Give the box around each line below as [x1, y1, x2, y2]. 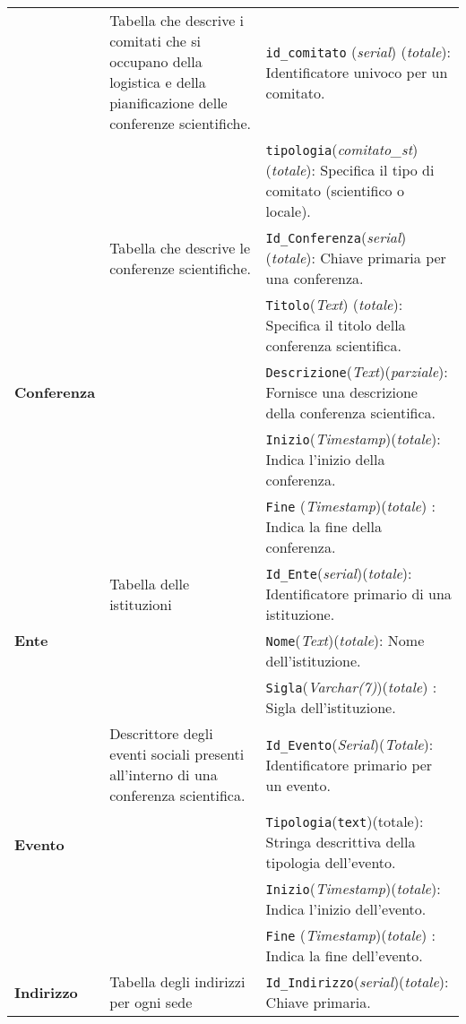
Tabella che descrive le [109, 237, 251, 258]
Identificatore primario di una [265, 583, 452, 604]
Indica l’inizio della [265, 449, 385, 469]
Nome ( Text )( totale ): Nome [265, 630, 425, 650]
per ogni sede [109, 992, 193, 1012]
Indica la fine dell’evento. [265, 945, 423, 966]
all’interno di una [109, 764, 218, 785]
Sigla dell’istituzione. [265, 697, 396, 718]
